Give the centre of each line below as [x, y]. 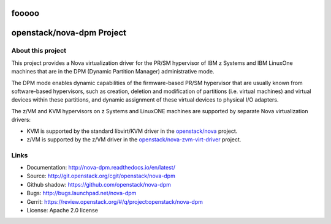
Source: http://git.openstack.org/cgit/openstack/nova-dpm [101, 176]
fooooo [25, 13]
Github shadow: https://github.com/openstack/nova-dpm [99, 184]
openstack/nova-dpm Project [69, 33]
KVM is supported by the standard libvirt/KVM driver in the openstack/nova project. [132, 131]
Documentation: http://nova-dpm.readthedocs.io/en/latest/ [101, 168]
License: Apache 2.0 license [62, 210]
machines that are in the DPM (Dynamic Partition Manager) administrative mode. [113, 72]
